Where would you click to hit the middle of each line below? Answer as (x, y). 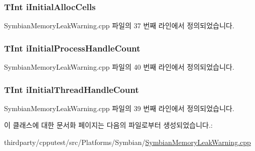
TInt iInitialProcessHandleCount (72, 48)
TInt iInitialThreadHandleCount (72, 89)
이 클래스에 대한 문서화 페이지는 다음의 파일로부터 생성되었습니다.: (108, 125)
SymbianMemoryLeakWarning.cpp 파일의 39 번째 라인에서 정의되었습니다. (119, 108)
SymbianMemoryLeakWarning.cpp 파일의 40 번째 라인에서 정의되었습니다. (119, 67)
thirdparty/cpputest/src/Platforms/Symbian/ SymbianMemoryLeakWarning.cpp (127, 142)
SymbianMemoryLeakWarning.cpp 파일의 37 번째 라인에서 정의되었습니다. (119, 26)
